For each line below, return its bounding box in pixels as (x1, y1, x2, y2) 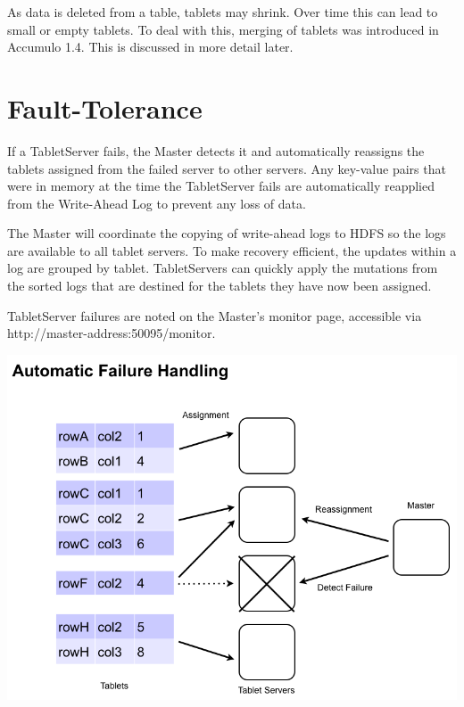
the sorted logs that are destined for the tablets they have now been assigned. (7, 276, 432, 295)
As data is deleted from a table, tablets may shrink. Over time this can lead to (7, 3, 438, 21)
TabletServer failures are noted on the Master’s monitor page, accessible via (7, 306, 422, 325)
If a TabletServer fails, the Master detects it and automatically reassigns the (7, 141, 425, 160)
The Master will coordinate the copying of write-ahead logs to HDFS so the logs (7, 224, 446, 243)
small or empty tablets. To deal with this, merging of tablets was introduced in (7, 20, 439, 38)
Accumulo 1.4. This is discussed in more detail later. (7, 37, 294, 56)
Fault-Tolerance (7, 89, 203, 126)
